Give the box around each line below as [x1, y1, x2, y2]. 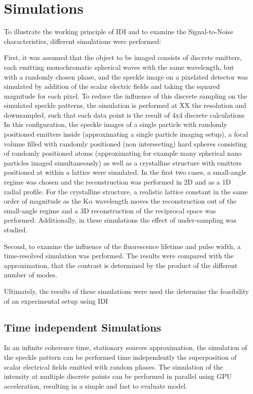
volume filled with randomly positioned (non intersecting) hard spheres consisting [4, 138, 247, 148]
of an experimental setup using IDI [4, 295, 108, 306]
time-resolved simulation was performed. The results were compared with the [4, 250, 234, 261]
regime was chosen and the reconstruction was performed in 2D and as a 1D [4, 177, 231, 187]
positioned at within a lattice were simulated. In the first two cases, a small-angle [4, 167, 247, 177]
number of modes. [4, 270, 57, 280]
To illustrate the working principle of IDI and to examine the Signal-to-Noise [4, 26, 234, 37]
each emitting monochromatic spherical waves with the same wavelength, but [4, 62, 234, 72]
